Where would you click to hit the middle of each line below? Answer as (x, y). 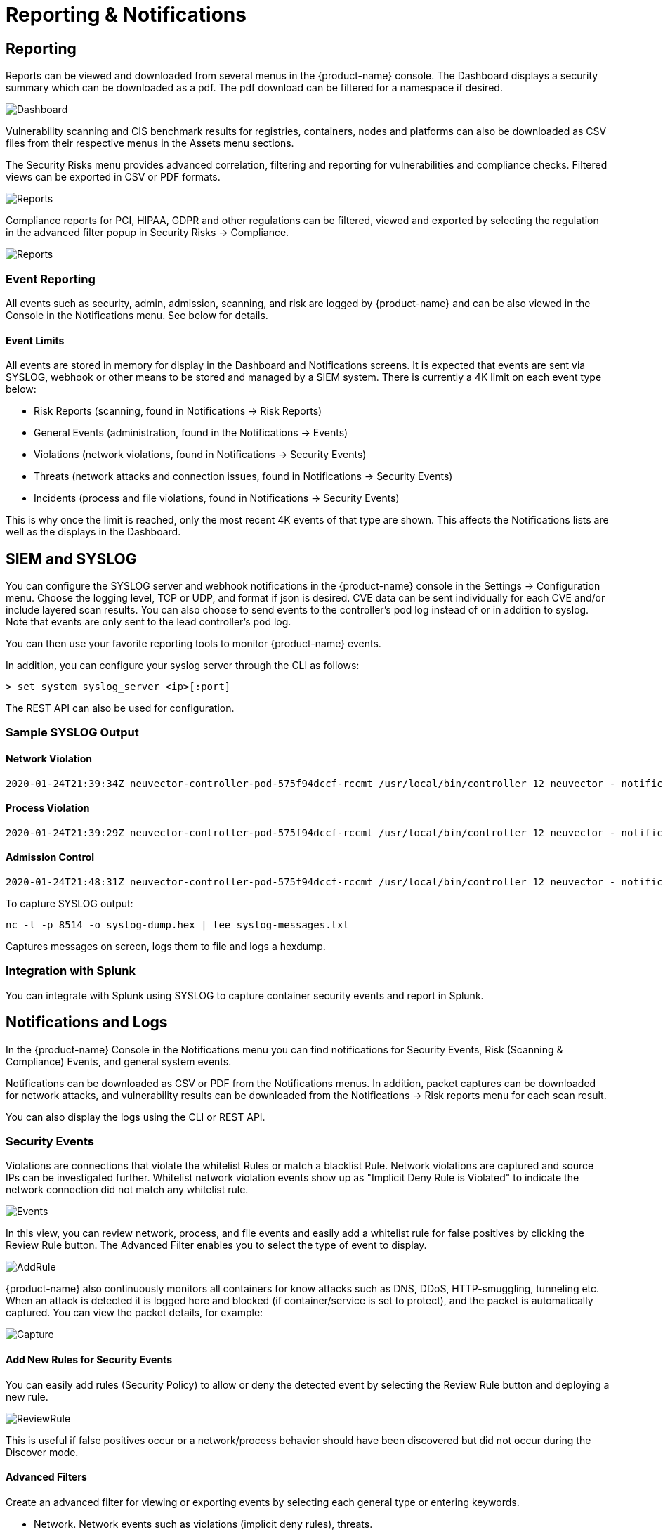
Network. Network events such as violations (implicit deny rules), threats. (203, 1524)
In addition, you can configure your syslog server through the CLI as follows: (183, 665)
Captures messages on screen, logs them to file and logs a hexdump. (166, 947)
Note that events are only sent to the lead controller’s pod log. (149, 621)
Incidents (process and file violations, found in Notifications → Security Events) (217, 498)
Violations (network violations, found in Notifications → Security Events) (200, 455)
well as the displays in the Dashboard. (93, 532)
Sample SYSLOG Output (72, 733)
